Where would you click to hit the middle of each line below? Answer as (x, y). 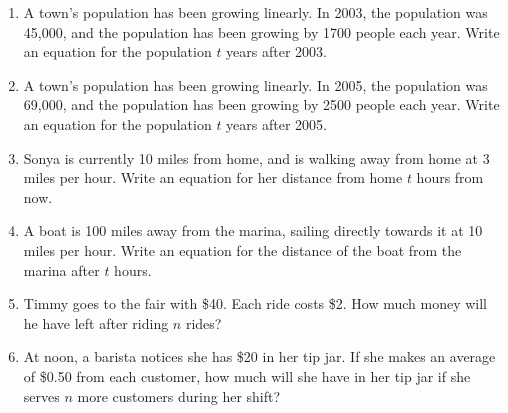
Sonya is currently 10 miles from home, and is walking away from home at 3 (256, 157)
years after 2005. (276, 123)
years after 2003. (276, 51)
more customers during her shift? (179, 395)
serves (41, 395)
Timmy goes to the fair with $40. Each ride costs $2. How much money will (255, 303)
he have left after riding (96, 322)
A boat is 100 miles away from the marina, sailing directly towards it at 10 (253, 230)
